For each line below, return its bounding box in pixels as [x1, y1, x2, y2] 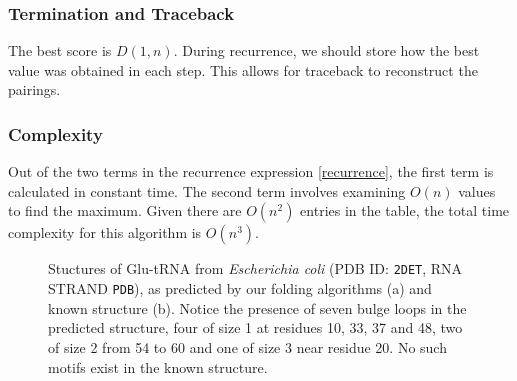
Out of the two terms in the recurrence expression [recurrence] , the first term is [8, 161, 494, 182]
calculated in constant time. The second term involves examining [8, 180, 406, 201]
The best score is [8, 40, 112, 61]
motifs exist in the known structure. [48, 356, 268, 377]
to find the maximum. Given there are [8, 200, 242, 221]
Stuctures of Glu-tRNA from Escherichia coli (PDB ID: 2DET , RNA [48, 258, 463, 279]
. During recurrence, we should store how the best [173, 40, 480, 61]
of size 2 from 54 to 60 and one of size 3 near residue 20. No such [48, 336, 447, 357]
